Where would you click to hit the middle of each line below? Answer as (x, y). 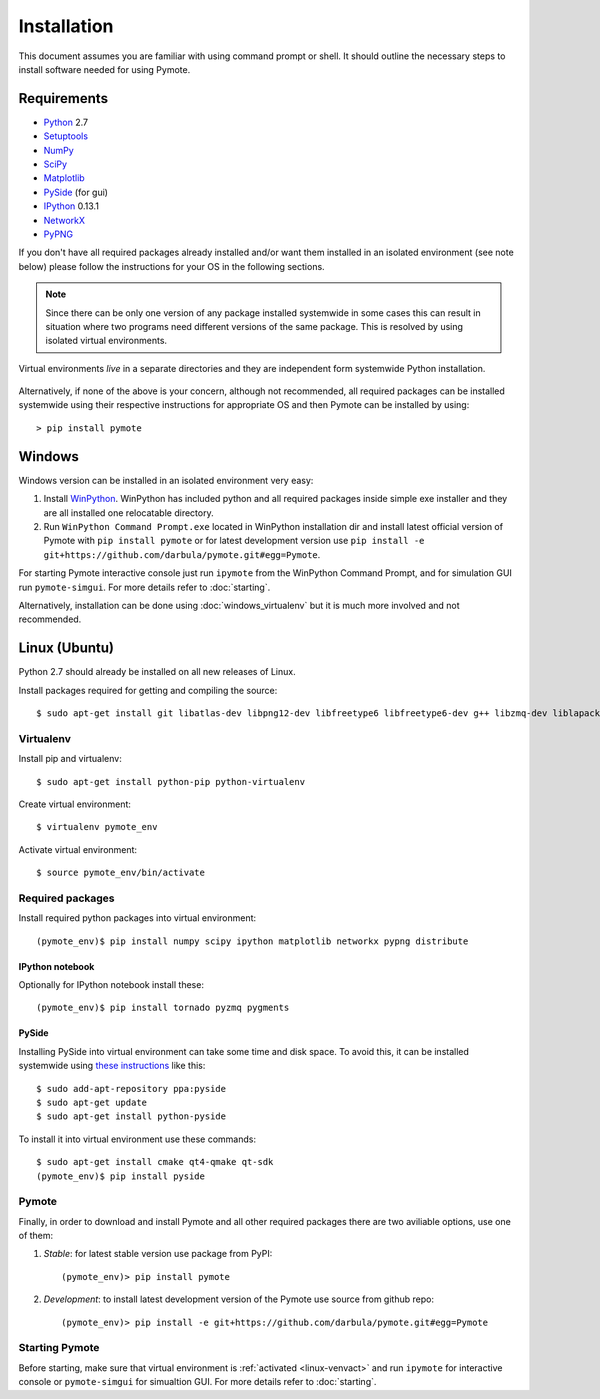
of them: (36, 1236)
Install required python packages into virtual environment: (137, 918)
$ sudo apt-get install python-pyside (131, 1116)
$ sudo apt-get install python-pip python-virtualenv (170, 781)
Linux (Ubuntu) (66, 648)
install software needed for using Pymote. (104, 69)
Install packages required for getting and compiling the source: (148, 690)
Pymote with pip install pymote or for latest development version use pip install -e (234, 541)
